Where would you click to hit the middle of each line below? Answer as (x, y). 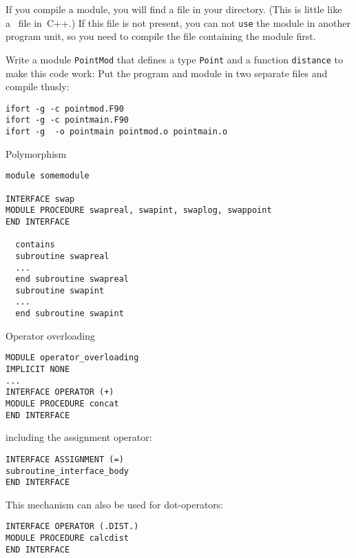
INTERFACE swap (40, 199)
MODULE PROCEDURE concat (62, 404)
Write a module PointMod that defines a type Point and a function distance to (174, 59)
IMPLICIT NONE (38, 370)
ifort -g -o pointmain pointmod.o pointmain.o (117, 132)
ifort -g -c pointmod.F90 (65, 108)
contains (35, 245)
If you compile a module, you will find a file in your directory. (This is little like (174, 9)
